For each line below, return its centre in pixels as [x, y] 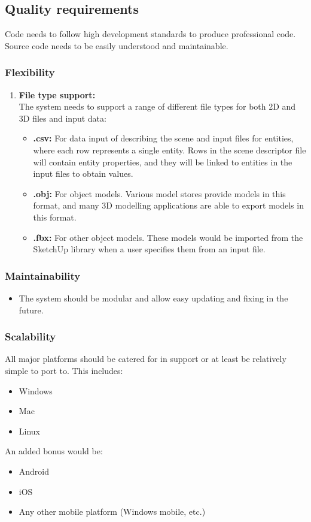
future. [31, 310]
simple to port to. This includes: [64, 370]
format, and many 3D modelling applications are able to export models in [168, 205]
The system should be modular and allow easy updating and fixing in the [153, 298]
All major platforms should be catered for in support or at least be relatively [146, 359]
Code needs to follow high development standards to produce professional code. [150, 34]
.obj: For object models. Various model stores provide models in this [159, 193]
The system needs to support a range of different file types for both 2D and [157, 106]
